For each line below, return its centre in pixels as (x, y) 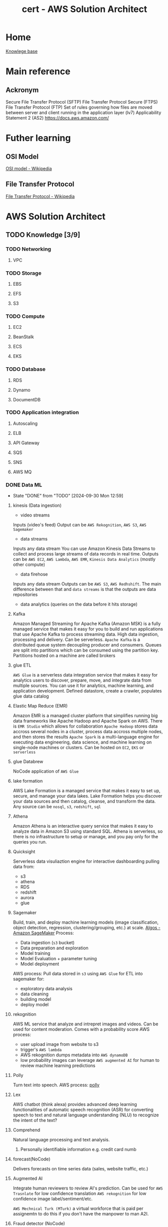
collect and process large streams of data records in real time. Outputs (86, 554)
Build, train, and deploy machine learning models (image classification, (86, 922)
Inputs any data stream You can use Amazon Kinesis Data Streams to (84, 548)
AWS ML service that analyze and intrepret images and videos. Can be (85, 1024)
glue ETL (22, 665)
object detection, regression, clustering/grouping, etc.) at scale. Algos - (86, 928)
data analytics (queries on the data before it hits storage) (79, 604)
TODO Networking (28, 249)
